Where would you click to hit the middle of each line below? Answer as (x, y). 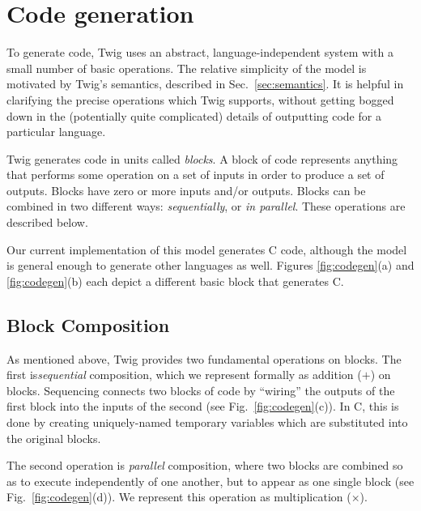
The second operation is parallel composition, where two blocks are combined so (205, 465)
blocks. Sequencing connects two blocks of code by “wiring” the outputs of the (201, 390)
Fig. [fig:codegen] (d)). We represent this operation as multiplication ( (179, 497)
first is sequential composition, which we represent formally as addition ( (184, 375)
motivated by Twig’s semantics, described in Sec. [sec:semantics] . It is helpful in (205, 84)
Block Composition (88, 324)
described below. (47, 222)
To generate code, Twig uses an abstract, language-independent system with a (200, 52)
